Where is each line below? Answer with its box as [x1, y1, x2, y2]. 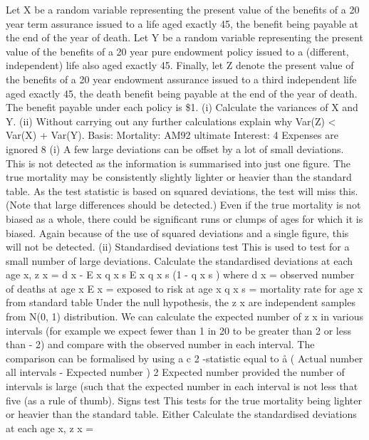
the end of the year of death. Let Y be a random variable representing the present [6, 30, 363, 45]
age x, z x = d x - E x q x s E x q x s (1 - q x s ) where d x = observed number [6, 267, 355, 282]
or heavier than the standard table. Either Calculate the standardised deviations [6, 407, 357, 421]
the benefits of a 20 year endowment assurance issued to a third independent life [6, 71, 357, 86]
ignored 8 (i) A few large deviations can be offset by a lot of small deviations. [6, 141, 344, 156]
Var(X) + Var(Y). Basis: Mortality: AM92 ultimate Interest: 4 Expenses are [6, 127, 338, 142]
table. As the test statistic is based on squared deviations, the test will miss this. [6, 183, 358, 198]
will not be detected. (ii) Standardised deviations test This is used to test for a [6, 239, 350, 254]
